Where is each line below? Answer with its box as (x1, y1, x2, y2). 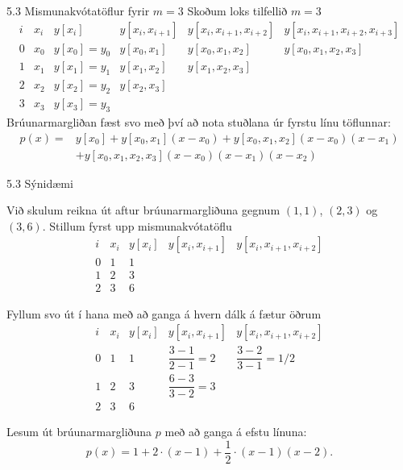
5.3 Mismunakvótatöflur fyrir (6, 2, 150, 19)
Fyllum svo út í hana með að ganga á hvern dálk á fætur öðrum (6, 305, 322, 322)
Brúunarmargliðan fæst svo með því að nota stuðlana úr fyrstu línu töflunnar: (6, 113, 391, 130)
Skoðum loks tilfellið (187, 2, 288, 19)
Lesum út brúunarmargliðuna (6, 423, 152, 440)
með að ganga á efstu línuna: (164, 423, 307, 440)
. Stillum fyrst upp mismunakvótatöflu (42, 217, 232, 234)
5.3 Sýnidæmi (6, 174, 73, 191)
